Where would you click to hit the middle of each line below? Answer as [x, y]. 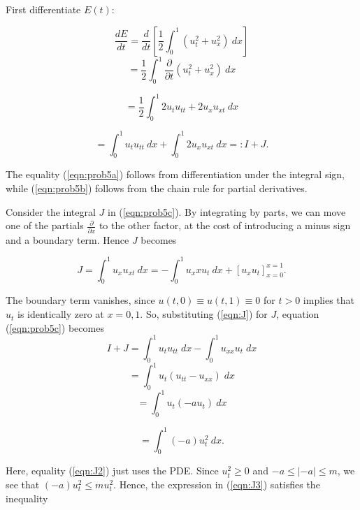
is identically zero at [61, 314]
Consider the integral [51, 211]
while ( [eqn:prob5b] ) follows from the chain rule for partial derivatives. [157, 188]
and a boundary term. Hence [67, 239]
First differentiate [43, 9]
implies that [329, 300]
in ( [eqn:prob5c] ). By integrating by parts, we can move [226, 211]
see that [23, 484]
